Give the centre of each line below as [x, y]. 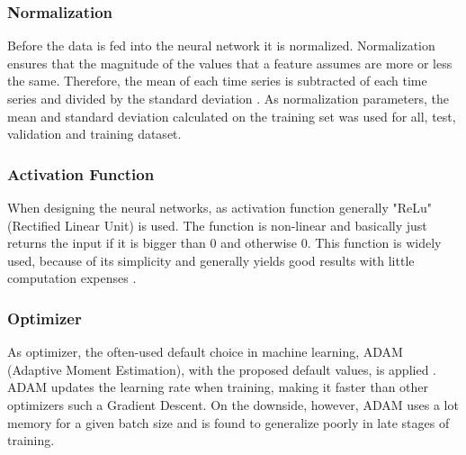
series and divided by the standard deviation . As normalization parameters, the [228, 98]
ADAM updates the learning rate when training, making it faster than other [218, 387]
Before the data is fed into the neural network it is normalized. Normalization [221, 45]
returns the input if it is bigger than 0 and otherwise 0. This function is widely [224, 243]
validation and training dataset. [94, 134]
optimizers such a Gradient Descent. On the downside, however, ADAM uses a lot [233, 404]
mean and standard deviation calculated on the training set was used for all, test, [232, 116]
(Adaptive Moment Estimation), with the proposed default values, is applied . [222, 369]
